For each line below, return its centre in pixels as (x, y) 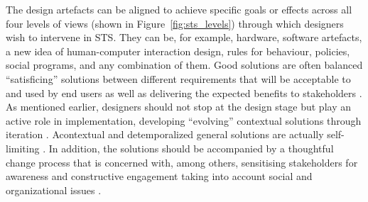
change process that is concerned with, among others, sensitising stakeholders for (182, 162)
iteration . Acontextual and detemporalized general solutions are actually (165, 134)
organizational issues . (54, 190)
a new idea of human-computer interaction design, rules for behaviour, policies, (178, 51)
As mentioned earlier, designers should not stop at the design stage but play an (178, 107)
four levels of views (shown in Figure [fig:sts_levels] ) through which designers (175, 23)
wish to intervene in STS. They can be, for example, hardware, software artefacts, (184, 37)
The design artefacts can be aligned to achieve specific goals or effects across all (179, 9)
